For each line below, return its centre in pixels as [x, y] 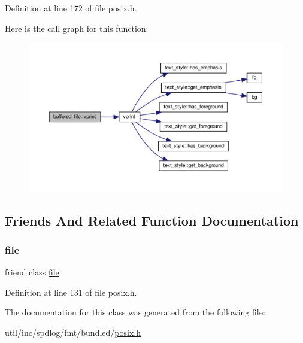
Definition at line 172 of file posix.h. [71, 8]
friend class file [32, 272]
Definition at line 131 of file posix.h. [71, 292]
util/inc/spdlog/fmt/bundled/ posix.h [73, 332]
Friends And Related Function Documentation [152, 220]
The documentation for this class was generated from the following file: [135, 312]
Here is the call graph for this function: [77, 28]
